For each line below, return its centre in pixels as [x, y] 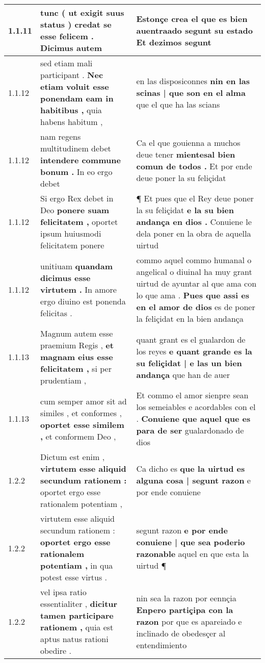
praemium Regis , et [77, 345]
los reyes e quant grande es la [194, 351]
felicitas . [56, 313]
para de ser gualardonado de [190, 430]
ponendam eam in [77, 98]
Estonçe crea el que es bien [192, 18]
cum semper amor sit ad [84, 401]
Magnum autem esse [77, 333]
